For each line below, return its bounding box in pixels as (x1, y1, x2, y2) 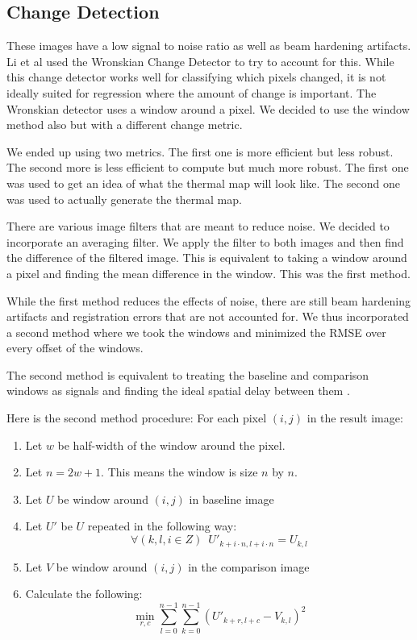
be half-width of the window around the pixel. (57, 436, 286, 453)
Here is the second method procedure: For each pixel (6, 409, 267, 426)
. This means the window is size (101, 463, 258, 480)
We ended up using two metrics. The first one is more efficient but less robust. (6, 143, 394, 160)
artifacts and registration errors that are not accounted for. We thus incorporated (6, 308, 409, 325)
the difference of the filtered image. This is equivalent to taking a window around (6, 249, 407, 266)
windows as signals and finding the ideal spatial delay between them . (6, 382, 350, 399)
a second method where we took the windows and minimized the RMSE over (6, 323, 386, 340)
